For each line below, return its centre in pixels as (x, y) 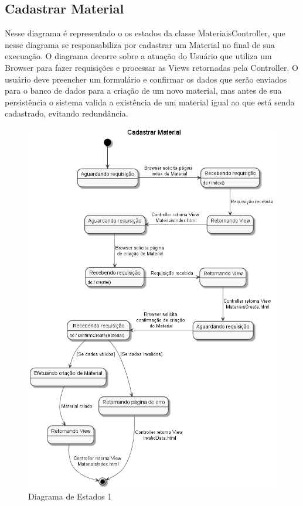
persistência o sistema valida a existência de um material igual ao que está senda (150, 102)
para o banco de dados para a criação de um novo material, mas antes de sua (143, 90)
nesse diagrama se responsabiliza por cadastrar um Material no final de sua (140, 44)
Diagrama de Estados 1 (70, 496)
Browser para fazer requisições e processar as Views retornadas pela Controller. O (151, 67)
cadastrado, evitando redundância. (67, 113)
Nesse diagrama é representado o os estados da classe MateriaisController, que (145, 33)
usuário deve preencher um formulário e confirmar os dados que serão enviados (146, 79)
